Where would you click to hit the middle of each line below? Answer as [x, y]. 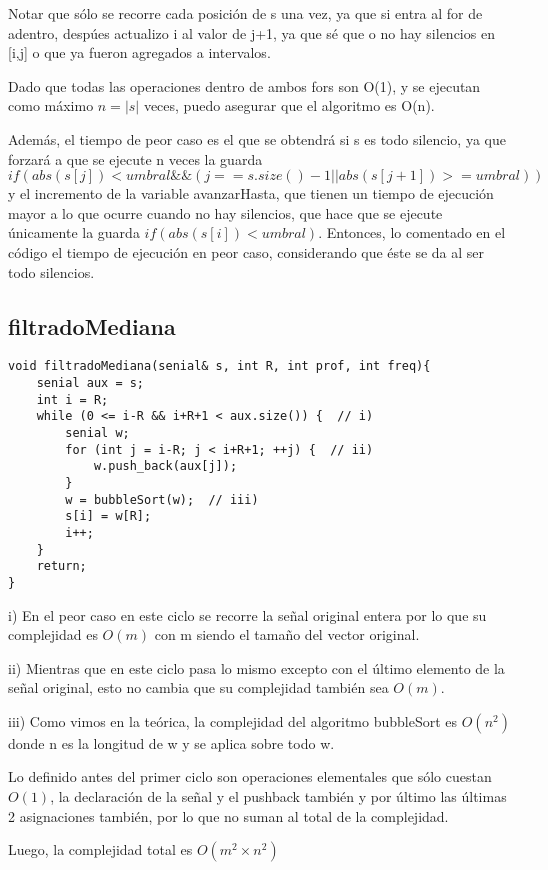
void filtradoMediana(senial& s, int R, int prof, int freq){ [219, 366]
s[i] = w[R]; [108, 516]
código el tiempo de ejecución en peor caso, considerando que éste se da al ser [246, 251]
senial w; [97, 432]
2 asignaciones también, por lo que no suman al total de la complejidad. [228, 815]
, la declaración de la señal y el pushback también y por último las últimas [278, 796]
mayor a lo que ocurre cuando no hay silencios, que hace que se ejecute [225, 212]
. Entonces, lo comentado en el [412, 232]
